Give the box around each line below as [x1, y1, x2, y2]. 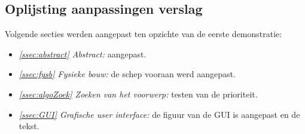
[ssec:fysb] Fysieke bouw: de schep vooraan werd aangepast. [19, 68, 236, 80]
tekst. [19, 120, 39, 132]
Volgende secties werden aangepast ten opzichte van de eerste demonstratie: [5, 28, 282, 40]
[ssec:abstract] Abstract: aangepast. [19, 47, 147, 60]
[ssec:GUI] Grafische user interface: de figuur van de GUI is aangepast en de [19, 108, 300, 120]
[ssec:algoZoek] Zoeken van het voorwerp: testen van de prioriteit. [19, 87, 258, 100]
